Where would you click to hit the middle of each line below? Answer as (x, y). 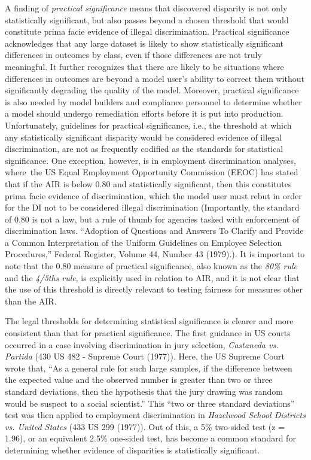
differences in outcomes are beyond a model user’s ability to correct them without (155, 78)
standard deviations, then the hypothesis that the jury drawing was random (144, 391)
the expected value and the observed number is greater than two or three (139, 380)
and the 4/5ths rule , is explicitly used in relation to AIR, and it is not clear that (152, 277)
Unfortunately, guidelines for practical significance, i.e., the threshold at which (148, 125)
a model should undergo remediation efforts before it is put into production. (144, 113)
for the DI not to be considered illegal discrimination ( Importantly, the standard (152, 207)
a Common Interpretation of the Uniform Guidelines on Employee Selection (144, 242)
